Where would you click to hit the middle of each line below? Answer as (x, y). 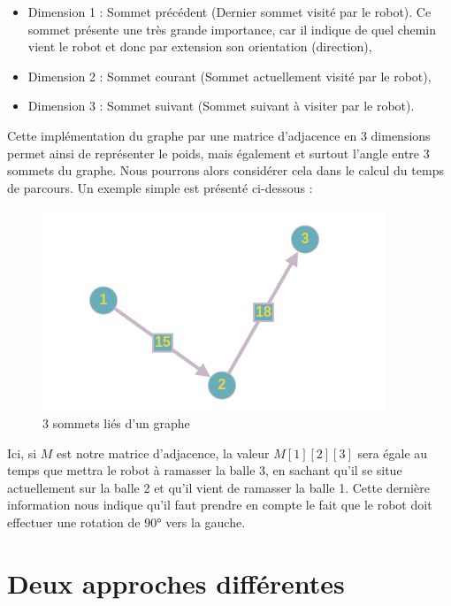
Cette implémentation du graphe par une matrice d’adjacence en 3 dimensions (219, 135)
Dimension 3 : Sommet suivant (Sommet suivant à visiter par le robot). (221, 106)
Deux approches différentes (176, 583)
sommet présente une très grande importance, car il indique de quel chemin (232, 29)
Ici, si (22, 453)
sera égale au (393, 453)
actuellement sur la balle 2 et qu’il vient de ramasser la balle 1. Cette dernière (218, 487)
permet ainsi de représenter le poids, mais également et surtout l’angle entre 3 (218, 153)
